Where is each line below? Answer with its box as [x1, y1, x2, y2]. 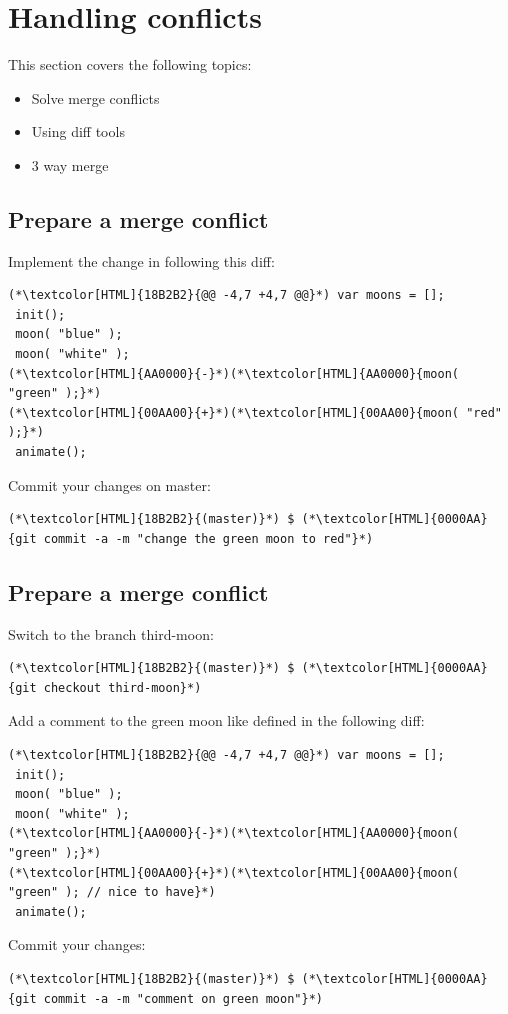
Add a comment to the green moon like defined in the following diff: [8, 710, 425, 731]
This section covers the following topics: [8, 54, 252, 75]
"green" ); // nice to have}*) [8, 885, 216, 900]
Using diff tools [31, 121, 125, 142]
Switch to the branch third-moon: [8, 623, 214, 644]
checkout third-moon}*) [43, 680, 202, 695]
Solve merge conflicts [31, 87, 160, 108]
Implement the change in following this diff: [8, 250, 275, 271]
